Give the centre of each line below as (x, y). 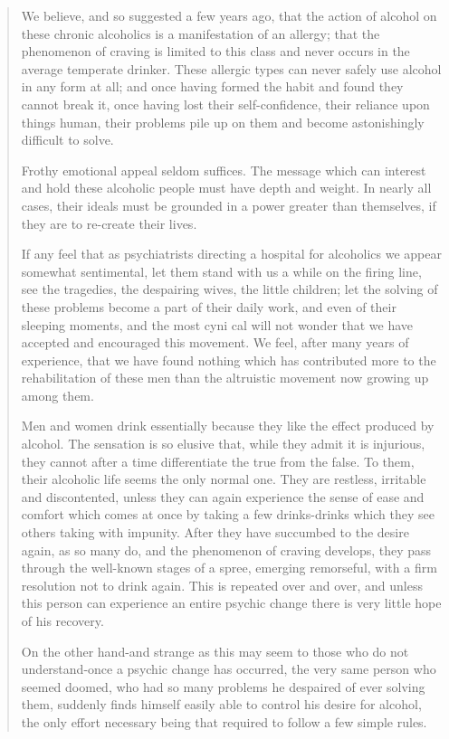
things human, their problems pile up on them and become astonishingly (223, 122)
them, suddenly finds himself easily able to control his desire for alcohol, (221, 704)
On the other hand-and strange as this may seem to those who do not (215, 651)
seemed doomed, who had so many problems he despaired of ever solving (223, 686)
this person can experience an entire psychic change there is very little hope (231, 603)
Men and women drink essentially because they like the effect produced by (228, 426)
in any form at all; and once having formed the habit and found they (212, 86)
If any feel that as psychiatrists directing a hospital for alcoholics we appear (231, 254)
